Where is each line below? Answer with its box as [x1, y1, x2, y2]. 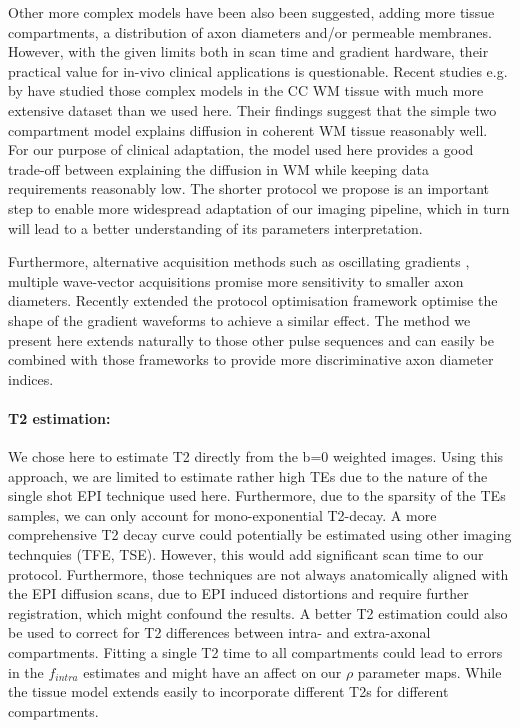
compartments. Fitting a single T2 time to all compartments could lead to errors [8, 642, 503, 663]
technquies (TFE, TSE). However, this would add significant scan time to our [8, 544, 484, 565]
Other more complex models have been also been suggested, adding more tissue [8, 2, 495, 22]
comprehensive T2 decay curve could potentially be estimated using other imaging [8, 524, 512, 545]
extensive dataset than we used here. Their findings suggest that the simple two [8, 99, 497, 120]
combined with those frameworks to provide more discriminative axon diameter [8, 349, 494, 370]
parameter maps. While [357, 661, 502, 682]
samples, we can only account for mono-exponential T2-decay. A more [8, 504, 437, 525]
